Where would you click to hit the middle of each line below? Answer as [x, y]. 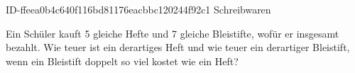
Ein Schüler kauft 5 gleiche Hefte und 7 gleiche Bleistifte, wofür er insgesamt [173, 33]
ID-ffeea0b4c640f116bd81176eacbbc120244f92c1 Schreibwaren [138, 9]
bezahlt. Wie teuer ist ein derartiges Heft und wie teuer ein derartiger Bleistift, [178, 47]
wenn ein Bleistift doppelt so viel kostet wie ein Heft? [122, 61]
